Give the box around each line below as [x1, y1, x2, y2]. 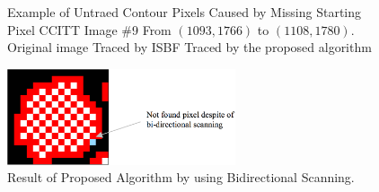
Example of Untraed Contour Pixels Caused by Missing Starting [7, 3, 362, 21]
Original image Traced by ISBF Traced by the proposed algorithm [7, 38, 372, 57]
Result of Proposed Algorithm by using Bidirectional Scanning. [7, 168, 355, 187]
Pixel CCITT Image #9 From [7, 20, 172, 39]
